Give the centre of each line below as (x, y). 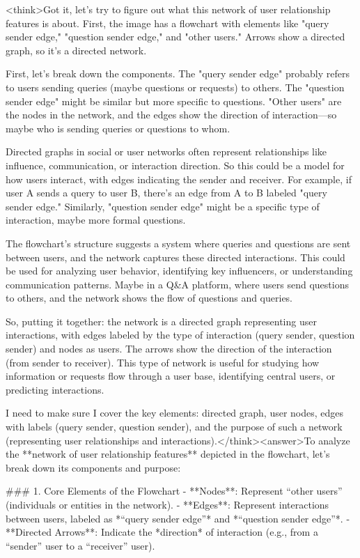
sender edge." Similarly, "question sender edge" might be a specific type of (163, 206)
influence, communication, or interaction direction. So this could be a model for (175, 165)
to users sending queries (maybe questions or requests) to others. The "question (175, 87)
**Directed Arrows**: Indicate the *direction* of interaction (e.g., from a (162, 532)
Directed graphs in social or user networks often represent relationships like (166, 152)
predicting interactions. (55, 389)
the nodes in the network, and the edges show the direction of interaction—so (171, 115)
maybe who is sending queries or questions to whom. (118, 128)
